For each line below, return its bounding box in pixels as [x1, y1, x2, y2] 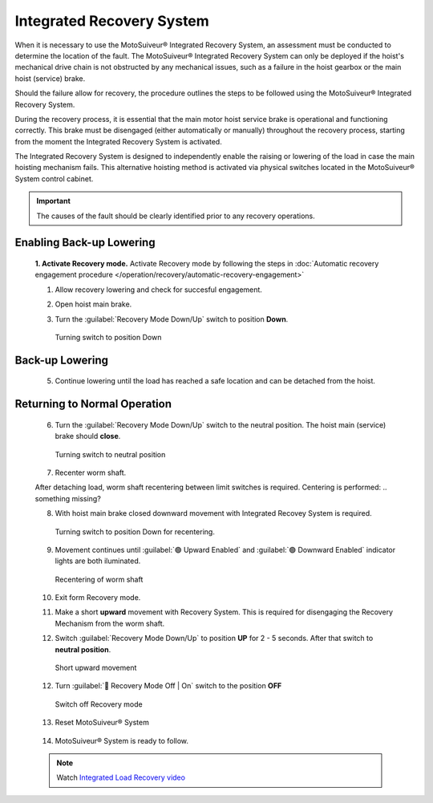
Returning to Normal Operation [14, 397, 172, 411]
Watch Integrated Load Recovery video [56, 773, 186, 782]
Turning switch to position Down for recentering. [55, 526, 216, 537]
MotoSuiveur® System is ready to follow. [55, 736, 188, 745]
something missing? [34, 493, 102, 503]
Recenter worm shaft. [55, 468, 127, 477]
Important [36, 197, 71, 206]
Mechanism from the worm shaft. [55, 618, 165, 628]
